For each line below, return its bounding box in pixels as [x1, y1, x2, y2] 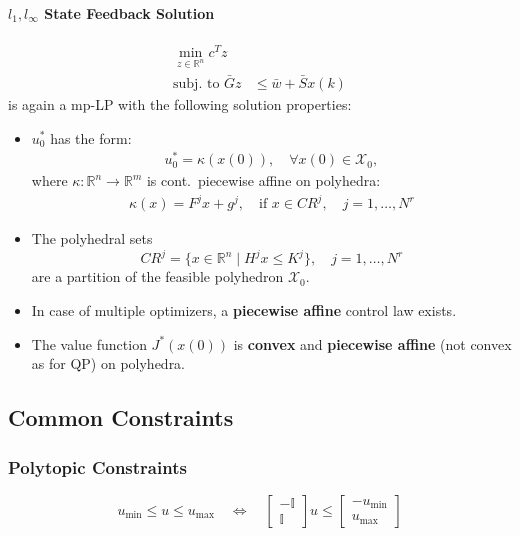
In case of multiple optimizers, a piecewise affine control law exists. [31, 300, 457, 321]
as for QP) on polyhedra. [31, 353, 186, 374]
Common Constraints [8, 402, 234, 433]
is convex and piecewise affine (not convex [233, 333, 512, 354]
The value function [31, 333, 147, 354]
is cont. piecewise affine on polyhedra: [146, 170, 381, 191]
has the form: [50, 127, 132, 148]
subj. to [173, 76, 220, 91]
